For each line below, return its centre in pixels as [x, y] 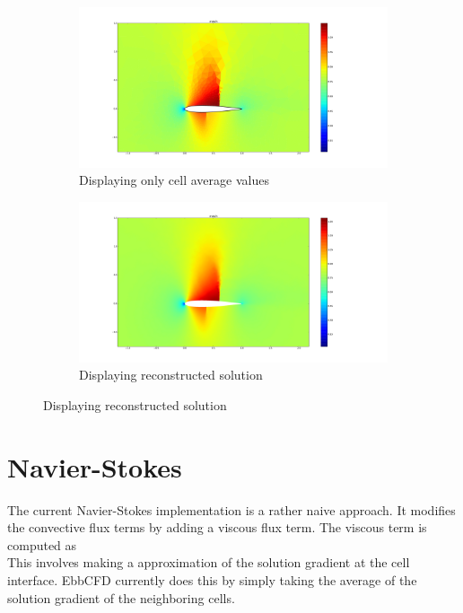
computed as [42, 544]
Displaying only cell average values [174, 180]
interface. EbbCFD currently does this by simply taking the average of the [212, 579]
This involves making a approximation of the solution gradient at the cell [209, 562]
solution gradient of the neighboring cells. [121, 597]
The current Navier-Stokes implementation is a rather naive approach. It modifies [231, 509]
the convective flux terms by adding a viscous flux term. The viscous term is [217, 527]
